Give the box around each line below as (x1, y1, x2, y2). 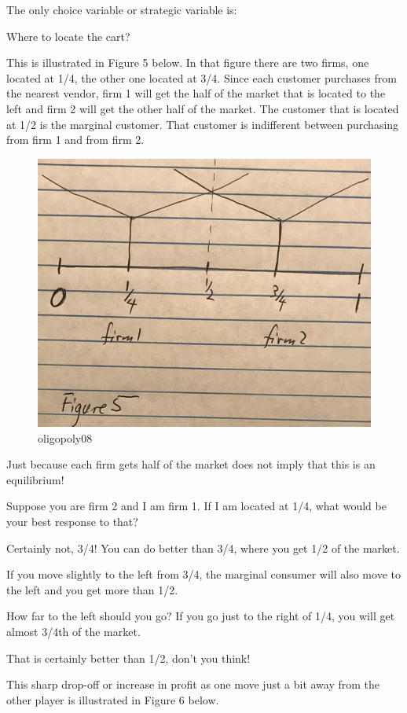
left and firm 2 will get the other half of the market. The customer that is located (6, 100, 399, 116)
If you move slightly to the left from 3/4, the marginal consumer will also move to (6, 566, 401, 583)
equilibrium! (6, 471, 64, 487)
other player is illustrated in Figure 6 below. (6, 691, 219, 707)
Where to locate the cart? (6, 28, 130, 44)
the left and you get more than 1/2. (6, 581, 178, 597)
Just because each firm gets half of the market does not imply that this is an (6, 456, 376, 472)
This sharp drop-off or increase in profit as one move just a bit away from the (6, 676, 380, 693)
